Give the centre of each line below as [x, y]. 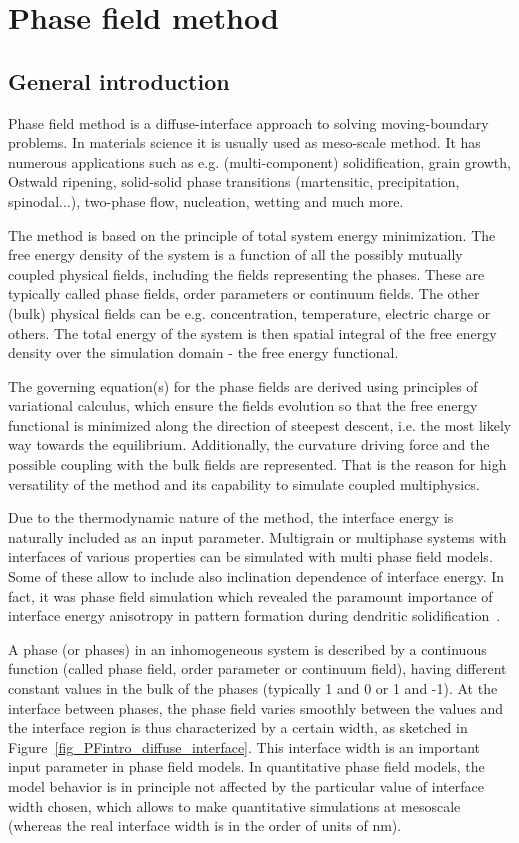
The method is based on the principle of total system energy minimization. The [252, 234]
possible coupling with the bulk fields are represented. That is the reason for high [257, 464]
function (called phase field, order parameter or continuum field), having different [257, 668]
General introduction [119, 80]
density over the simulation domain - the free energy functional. [203, 352]
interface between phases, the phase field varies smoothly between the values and [256, 707]
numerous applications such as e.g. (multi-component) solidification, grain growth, [259, 161]
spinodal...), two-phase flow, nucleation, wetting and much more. [206, 200]
